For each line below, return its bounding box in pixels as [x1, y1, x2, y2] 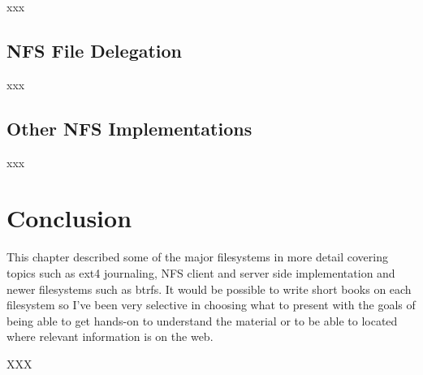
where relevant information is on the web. [6, 328, 214, 345]
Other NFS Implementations [6, 115, 253, 140]
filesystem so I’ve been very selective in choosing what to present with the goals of [6, 296, 416, 313]
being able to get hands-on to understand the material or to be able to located [6, 312, 398, 329]
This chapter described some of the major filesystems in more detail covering [6, 248, 388, 265]
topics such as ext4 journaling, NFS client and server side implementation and [6, 264, 395, 281]
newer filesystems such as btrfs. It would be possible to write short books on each [6, 280, 412, 297]
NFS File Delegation [6, 37, 183, 62]
